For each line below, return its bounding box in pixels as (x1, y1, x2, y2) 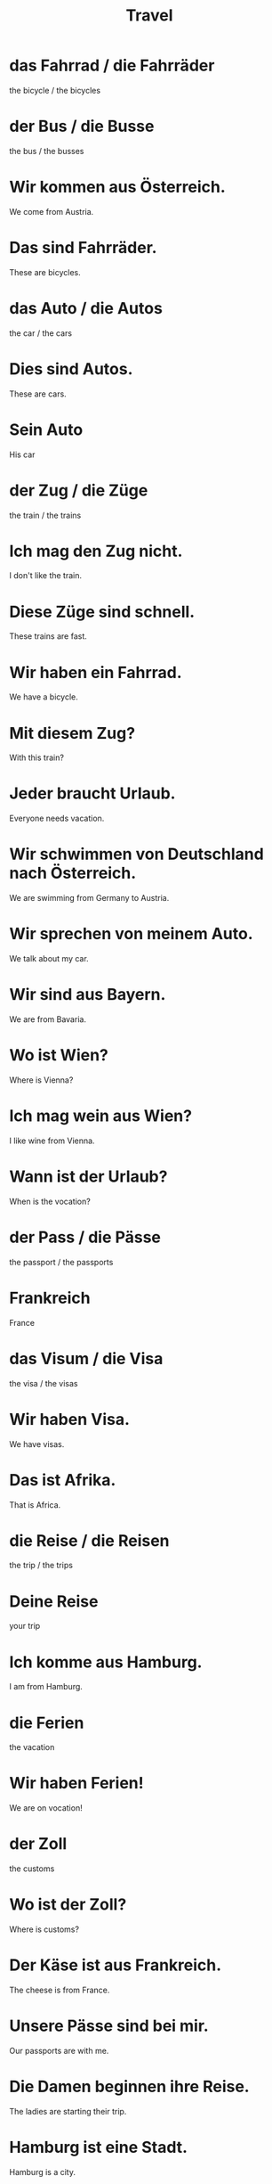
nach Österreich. (9, 863, 136, 883)
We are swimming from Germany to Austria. (9, 893, 170, 904)
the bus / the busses (9, 145, 84, 156)
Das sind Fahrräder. (9, 238, 157, 258)
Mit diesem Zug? (9, 723, 136, 743)
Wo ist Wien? (9, 1045, 109, 1066)
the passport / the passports (9, 1256, 114, 1267)
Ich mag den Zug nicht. (9, 541, 183, 561)
